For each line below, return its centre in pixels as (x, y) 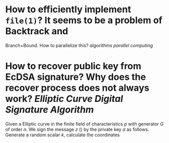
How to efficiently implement (68, 9)
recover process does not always (77, 88)
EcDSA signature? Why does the (76, 77)
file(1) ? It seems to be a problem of (84, 20)
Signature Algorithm (50, 110)
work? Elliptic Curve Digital (64, 99)
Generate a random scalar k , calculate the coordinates (62, 135)
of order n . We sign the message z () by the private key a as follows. (77, 129)
